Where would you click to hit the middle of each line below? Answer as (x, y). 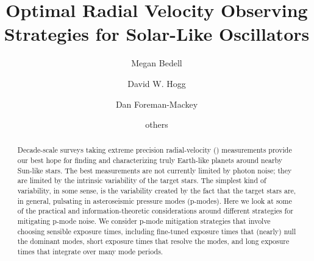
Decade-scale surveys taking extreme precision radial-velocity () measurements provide (155, 150)
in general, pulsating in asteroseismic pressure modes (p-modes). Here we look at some (155, 200)
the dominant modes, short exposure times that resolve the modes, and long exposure (153, 241)
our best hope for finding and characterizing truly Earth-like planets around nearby (150, 160)
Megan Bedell (157, 63)
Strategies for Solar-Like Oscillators (157, 34)
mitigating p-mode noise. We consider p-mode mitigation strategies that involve (144, 221)
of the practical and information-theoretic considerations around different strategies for (155, 211)
